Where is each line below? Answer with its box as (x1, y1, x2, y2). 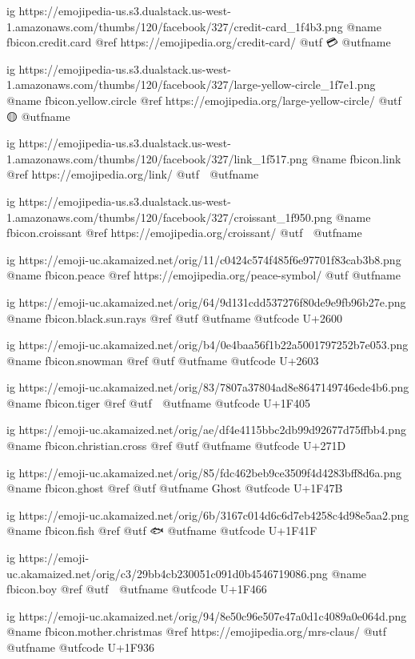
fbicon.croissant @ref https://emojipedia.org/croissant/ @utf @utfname (6, 224, 362, 241)
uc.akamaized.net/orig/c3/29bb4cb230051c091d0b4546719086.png (6, 565, 328, 581)
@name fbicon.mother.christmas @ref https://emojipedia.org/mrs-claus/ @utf (6, 623, 387, 640)
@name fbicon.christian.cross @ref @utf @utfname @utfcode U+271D (6, 437, 346, 454)
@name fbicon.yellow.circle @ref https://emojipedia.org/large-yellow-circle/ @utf (6, 91, 401, 108)
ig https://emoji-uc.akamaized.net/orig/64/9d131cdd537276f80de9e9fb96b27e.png (6, 293, 406, 310)
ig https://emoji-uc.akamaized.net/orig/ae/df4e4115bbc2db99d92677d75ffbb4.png (6, 421, 406, 438)
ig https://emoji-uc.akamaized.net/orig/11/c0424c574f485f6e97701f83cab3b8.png (6, 251, 401, 267)
